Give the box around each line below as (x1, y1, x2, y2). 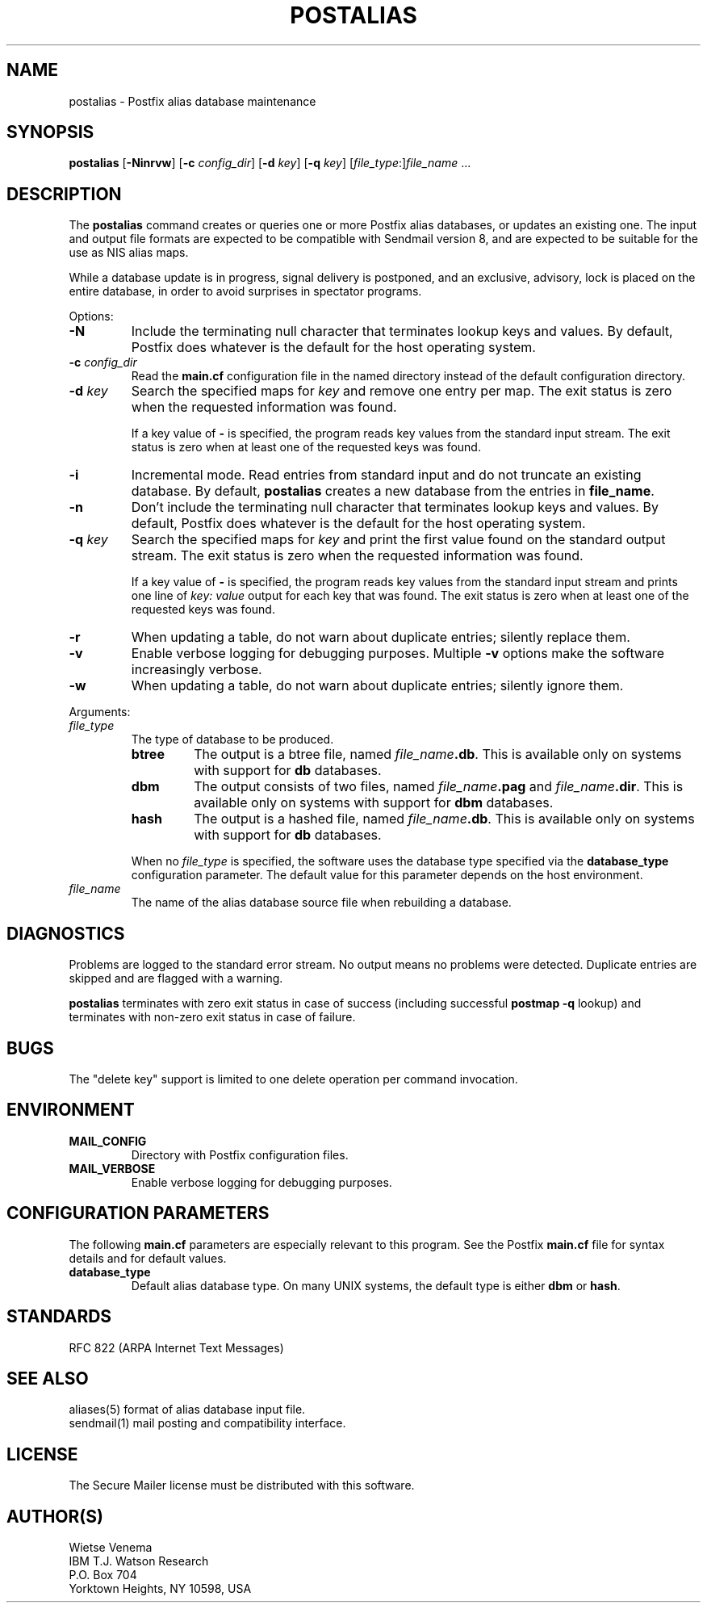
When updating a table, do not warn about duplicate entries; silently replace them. (131, 629, 630, 646)
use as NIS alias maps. (69, 245, 189, 260)
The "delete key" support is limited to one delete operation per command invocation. (69, 1071, 518, 1086)
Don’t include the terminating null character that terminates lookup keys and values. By (131, 499, 659, 516)
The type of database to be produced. (131, 732, 334, 747)
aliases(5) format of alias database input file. (69, 1402, 306, 1417)
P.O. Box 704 (69, 1568, 137, 1582)
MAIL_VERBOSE (69, 1161, 156, 1175)
